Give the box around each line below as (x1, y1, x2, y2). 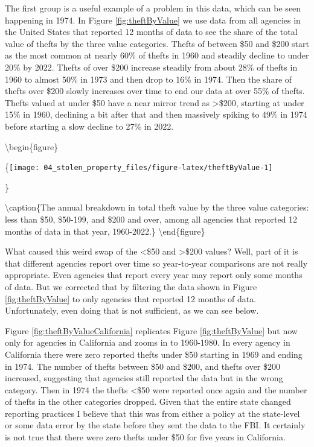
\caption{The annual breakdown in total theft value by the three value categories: (5, 201, 309, 214)
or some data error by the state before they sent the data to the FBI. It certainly (5, 419, 306, 431)
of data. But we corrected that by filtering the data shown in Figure (5, 280, 257, 293)
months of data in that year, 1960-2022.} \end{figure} (5, 224, 205, 237)
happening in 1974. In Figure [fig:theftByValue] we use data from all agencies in (5, 13, 301, 26)
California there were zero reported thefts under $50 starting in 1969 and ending (5, 347, 303, 360)
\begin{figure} (5, 140, 59, 153)
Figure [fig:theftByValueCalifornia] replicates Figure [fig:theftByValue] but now (5, 324, 298, 337)
